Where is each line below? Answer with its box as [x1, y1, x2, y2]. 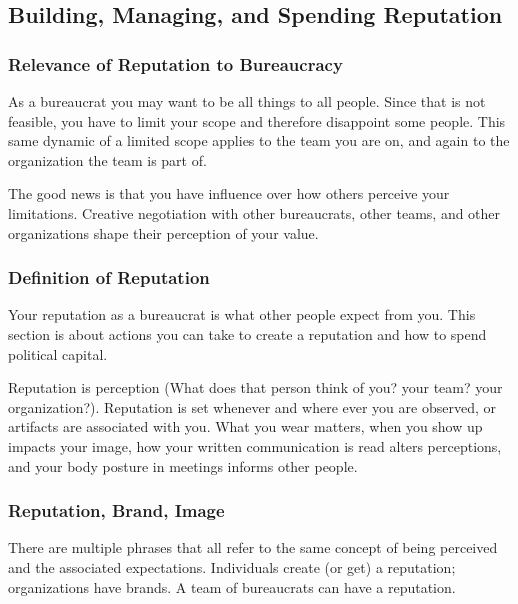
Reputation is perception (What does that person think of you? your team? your [8, 377, 503, 398]
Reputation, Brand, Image [8, 498, 225, 523]
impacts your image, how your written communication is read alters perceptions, [8, 435, 502, 456]
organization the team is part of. [8, 149, 207, 170]
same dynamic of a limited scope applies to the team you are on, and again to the [8, 130, 510, 151]
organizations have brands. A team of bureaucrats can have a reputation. [8, 576, 456, 597]
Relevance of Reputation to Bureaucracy [8, 51, 343, 76]
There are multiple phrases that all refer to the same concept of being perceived [8, 537, 498, 558]
